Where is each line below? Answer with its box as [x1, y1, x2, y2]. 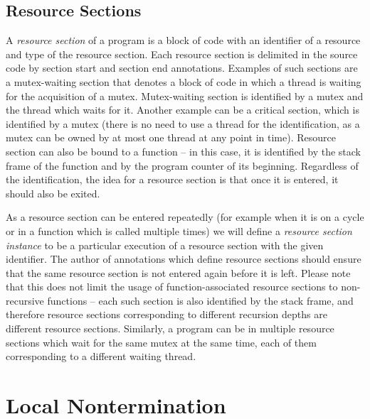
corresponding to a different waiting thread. [6, 349, 196, 364]
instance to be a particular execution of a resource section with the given [6, 237, 324, 252]
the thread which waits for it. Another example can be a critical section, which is [6, 102, 359, 117]
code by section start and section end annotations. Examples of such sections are [6, 60, 358, 75]
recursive [6, 293, 44, 308]
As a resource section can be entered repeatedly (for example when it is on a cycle [6, 209, 364, 224]
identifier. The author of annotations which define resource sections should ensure [6, 251, 361, 266]
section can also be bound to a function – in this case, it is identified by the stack [6, 143, 361, 158]
